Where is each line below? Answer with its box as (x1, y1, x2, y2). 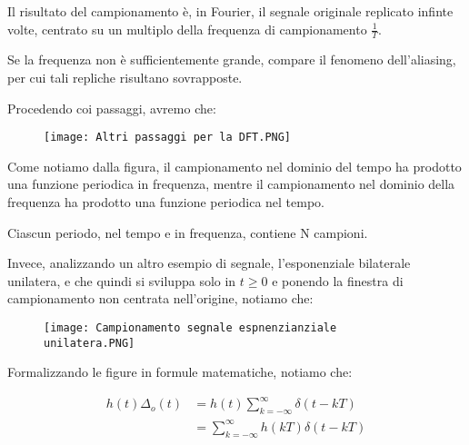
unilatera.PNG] (44, 336, 135, 350)
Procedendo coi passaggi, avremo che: (7, 98, 216, 117)
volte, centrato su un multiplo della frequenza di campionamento (7, 19, 367, 38)
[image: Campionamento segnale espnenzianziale (44, 321, 337, 335)
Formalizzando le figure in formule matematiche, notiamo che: (7, 362, 353, 381)
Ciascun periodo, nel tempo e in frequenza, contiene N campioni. (7, 222, 368, 242)
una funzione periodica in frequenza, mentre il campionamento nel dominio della (7, 174, 455, 193)
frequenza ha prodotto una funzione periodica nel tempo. (7, 193, 325, 212)
